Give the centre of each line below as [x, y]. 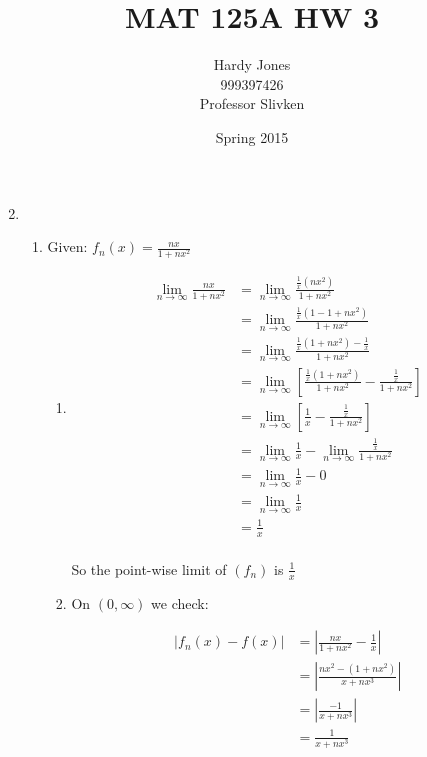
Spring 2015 [252, 136]
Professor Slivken [252, 103]
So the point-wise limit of [149, 568]
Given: [67, 246]
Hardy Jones [252, 64]
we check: [180, 602]
